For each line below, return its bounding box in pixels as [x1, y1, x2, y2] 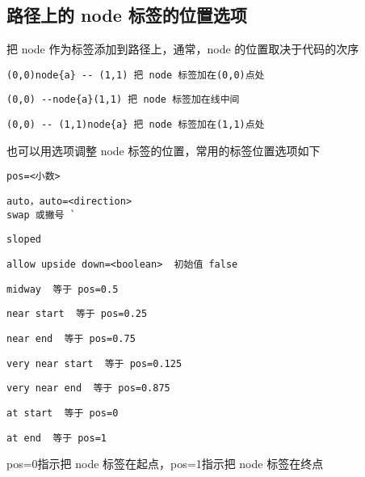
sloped [6, 234, 41, 246]
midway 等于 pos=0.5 [6, 283, 119, 295]
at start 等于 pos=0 [6, 407, 119, 419]
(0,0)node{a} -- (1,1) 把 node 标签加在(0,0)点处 [6, 69, 265, 81]
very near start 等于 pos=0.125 [6, 357, 182, 369]
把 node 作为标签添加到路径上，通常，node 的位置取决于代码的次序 [6, 40, 359, 57]
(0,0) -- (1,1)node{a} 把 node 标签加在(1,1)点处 [6, 119, 265, 131]
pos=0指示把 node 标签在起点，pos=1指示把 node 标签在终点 [6, 455, 324, 472]
